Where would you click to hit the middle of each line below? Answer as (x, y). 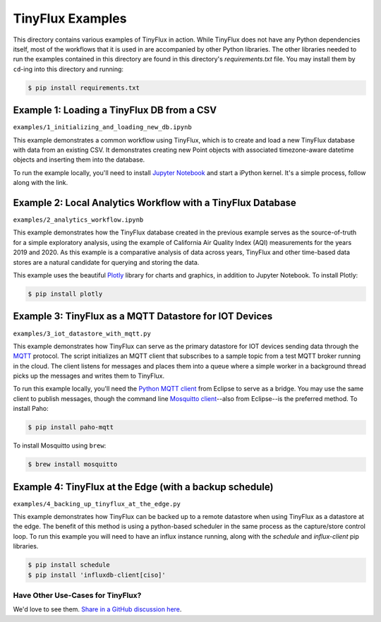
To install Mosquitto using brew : (60, 445)
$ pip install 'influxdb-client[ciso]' (97, 575)
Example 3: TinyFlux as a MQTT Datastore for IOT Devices (143, 317)
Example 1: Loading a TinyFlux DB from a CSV (115, 110)
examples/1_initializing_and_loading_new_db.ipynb (102, 127)
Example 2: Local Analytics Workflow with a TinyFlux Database (155, 202)
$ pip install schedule (69, 565)
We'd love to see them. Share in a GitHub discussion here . (97, 609)
